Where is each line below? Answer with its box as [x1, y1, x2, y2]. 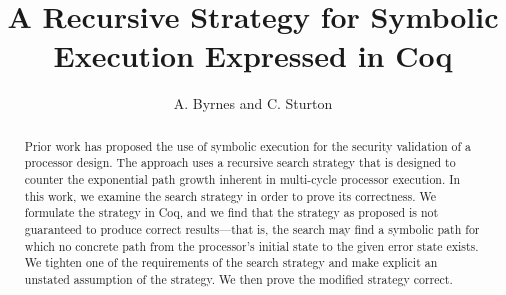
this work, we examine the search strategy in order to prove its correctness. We [24, 187, 436, 204]
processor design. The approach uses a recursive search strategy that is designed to [24, 154, 456, 171]
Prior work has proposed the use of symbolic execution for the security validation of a [24, 137, 472, 154]
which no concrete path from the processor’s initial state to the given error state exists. [24, 237, 479, 254]
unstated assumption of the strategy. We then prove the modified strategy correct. [24, 270, 453, 287]
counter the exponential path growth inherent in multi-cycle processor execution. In [24, 171, 461, 188]
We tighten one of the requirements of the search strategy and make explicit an [24, 254, 438, 271]
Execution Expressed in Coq [53, 35, 453, 76]
